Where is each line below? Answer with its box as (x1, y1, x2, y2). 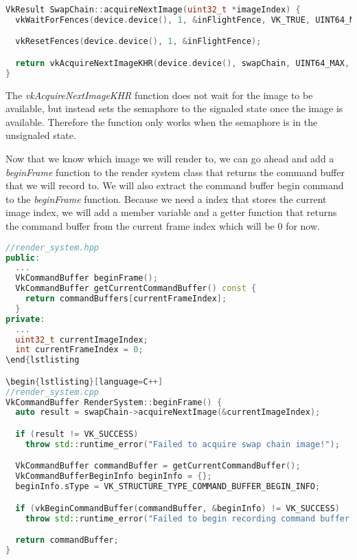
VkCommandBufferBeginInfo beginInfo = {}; (15, 471, 212, 482)
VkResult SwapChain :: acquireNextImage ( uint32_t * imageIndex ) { (5, 5, 301, 14)
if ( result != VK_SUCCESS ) (15, 429, 139, 439)
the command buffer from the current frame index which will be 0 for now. (5, 219, 320, 233)
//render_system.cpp (5, 387, 100, 397)
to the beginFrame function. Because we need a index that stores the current (5, 191, 327, 206)
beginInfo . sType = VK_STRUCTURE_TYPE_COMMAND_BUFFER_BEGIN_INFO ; (15, 482, 321, 492)
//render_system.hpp (5, 242, 100, 252)
